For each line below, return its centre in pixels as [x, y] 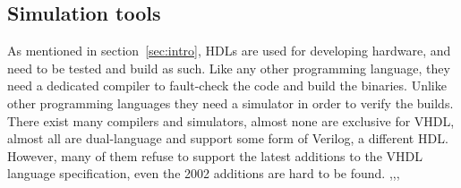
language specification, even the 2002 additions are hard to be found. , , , [204, 173]
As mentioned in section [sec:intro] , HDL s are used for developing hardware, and [229, 51]
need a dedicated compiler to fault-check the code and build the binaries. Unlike [227, 85]
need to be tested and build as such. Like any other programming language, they [229, 68]
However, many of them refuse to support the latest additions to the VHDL [215, 155]
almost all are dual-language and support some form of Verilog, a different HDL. [228, 138]
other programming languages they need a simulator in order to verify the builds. [230, 103]
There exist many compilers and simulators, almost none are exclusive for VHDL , [231, 120]
